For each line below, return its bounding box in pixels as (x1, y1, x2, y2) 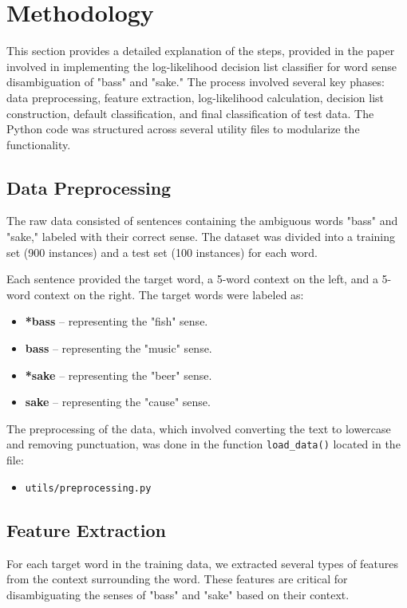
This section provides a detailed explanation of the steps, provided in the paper (6, 42, 395, 59)
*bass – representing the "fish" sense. (25, 313, 208, 330)
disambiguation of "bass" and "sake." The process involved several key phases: (6, 73, 385, 90)
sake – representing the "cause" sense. (25, 393, 211, 410)
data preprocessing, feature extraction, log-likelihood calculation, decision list (6, 89, 385, 105)
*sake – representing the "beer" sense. (25, 366, 212, 383)
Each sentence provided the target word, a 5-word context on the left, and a (6, 270, 378, 287)
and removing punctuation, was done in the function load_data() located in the (6, 436, 401, 452)
